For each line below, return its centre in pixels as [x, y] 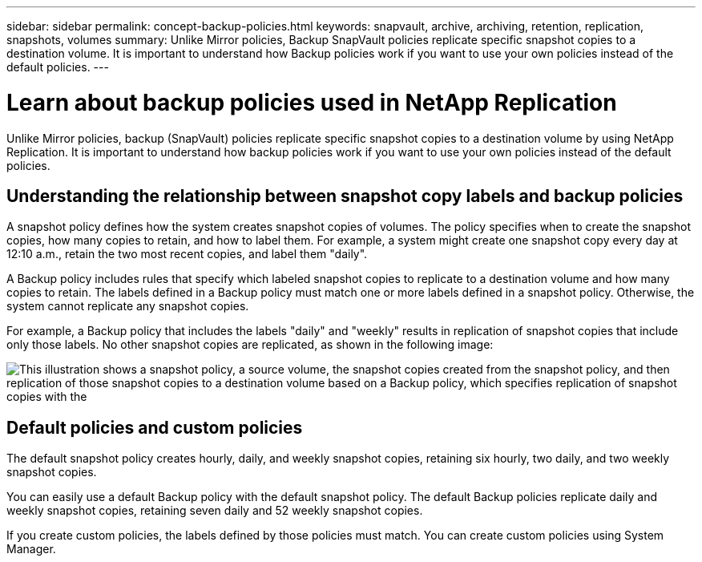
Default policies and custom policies [155, 427]
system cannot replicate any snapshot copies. [128, 306]
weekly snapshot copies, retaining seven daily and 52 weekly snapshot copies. [215, 511]
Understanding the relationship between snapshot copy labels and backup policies [345, 196]
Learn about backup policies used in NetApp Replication [312, 102]
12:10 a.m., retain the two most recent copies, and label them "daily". [187, 254]
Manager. [31, 549]
